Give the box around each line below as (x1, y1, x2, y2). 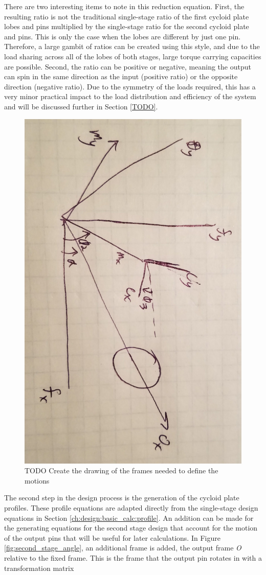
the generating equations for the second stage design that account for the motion (4, 522, 258, 533)
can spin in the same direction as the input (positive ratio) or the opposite (4, 71, 238, 82)
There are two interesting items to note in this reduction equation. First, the (4, 1, 245, 11)
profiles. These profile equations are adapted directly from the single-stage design (4, 502, 258, 513)
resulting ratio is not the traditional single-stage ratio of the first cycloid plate (4, 11, 249, 21)
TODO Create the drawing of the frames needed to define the (25, 465, 218, 476)
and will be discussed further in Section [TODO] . (4, 101, 158, 111)
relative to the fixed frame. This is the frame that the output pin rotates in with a (4, 553, 262, 563)
